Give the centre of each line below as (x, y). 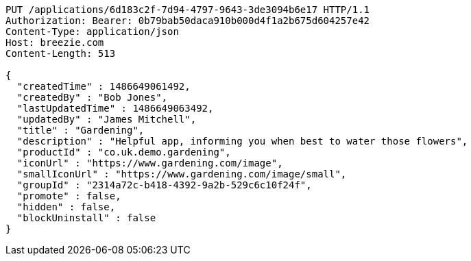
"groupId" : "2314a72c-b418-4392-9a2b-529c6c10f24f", (164, 185)
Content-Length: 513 (61, 53)
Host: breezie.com (55, 42)
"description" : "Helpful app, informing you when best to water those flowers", (242, 141)
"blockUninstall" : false (86, 218)
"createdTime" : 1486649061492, (104, 86)
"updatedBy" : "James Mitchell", (107, 119)
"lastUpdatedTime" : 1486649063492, (115, 108)
